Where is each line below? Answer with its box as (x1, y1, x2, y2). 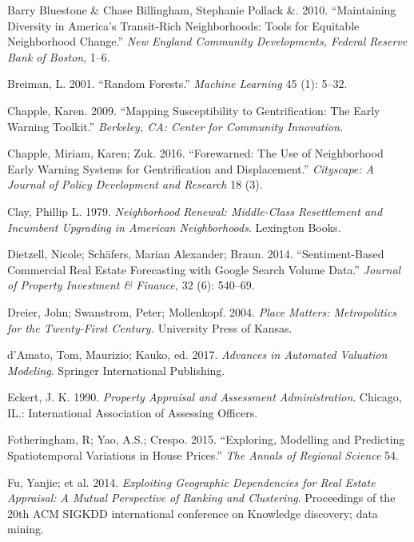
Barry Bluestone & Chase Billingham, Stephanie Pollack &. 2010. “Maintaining (7, 2, 396, 18)
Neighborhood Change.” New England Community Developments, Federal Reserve (7, 33, 408, 50)
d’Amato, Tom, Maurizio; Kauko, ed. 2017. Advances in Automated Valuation (7, 346, 388, 363)
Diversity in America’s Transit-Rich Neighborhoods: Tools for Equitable (7, 17, 360, 34)
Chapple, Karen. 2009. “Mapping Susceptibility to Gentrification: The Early (7, 102, 380, 118)
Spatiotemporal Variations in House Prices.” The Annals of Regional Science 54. (7, 447, 399, 464)
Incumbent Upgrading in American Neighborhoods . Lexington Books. (7, 218, 341, 235)
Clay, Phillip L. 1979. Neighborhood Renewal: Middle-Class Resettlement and (7, 202, 383, 219)
